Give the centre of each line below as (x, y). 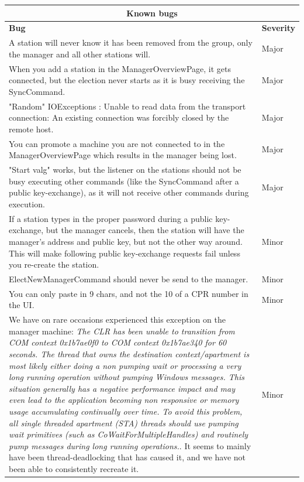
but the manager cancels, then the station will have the (145, 230)
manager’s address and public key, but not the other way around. (126, 241)
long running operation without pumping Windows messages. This (127, 377)
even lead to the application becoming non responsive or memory (124, 400)
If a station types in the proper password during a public (111, 218)
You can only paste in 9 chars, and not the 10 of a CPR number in (129, 293)
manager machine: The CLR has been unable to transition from (122, 331)
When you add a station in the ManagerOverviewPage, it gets (120, 68)
